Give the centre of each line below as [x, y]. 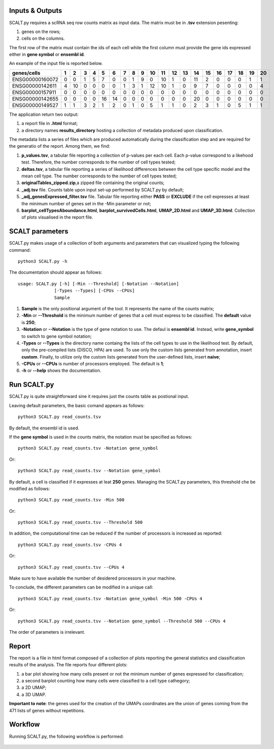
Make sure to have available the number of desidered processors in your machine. [93, 578]
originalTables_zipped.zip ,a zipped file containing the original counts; [93, 183]
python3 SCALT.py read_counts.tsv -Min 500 [71, 500]
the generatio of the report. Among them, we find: [60, 146]
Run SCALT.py [32, 385]
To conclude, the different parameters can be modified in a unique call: [81, 587]
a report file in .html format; [50, 124]
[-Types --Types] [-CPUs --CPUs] [95, 291]
